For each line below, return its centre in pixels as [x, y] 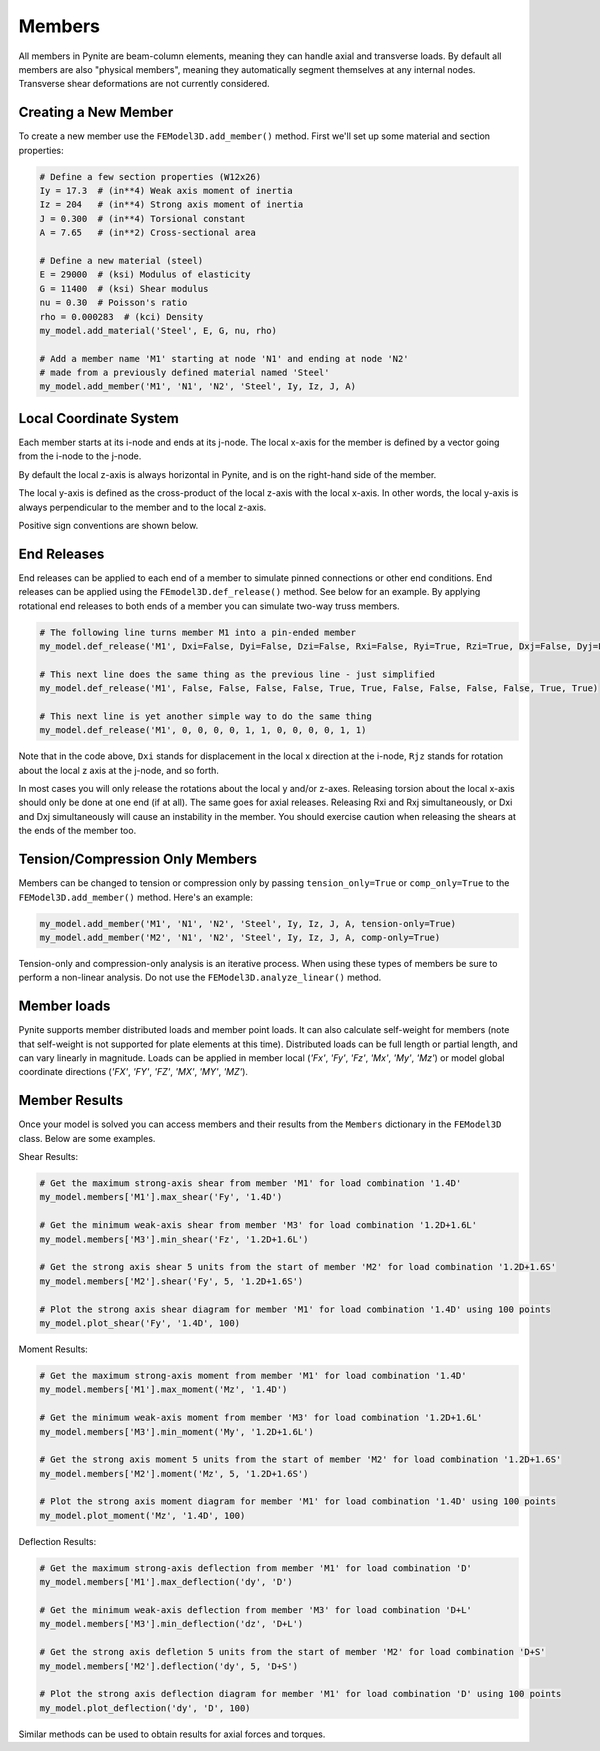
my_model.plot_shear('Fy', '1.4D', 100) [139, 1323]
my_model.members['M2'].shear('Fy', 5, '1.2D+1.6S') [171, 1281]
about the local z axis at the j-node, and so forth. [119, 770]
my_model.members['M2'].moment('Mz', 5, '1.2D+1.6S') [174, 1473]
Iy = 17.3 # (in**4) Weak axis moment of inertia [166, 190]
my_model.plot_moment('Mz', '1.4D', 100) [142, 1515]
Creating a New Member [96, 112]
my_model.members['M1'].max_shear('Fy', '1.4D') [161, 1197]
